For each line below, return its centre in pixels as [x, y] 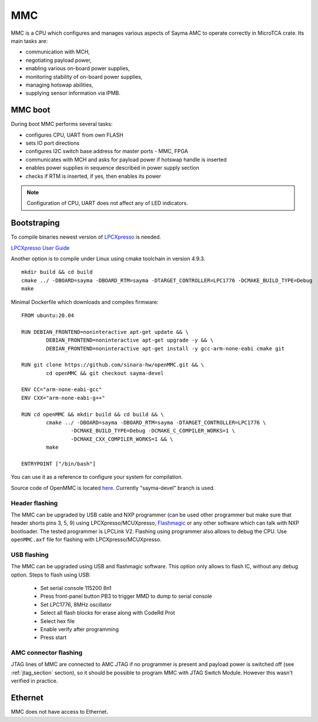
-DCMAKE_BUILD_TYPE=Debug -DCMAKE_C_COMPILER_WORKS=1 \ [153, 431]
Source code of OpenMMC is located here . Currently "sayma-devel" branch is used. [113, 488]
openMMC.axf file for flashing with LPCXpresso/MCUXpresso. [86, 539]
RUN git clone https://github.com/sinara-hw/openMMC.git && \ [113, 365]
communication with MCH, [58, 52]
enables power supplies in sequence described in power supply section [112, 168]
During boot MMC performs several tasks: [62, 124]
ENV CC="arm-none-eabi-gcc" [62, 390]
